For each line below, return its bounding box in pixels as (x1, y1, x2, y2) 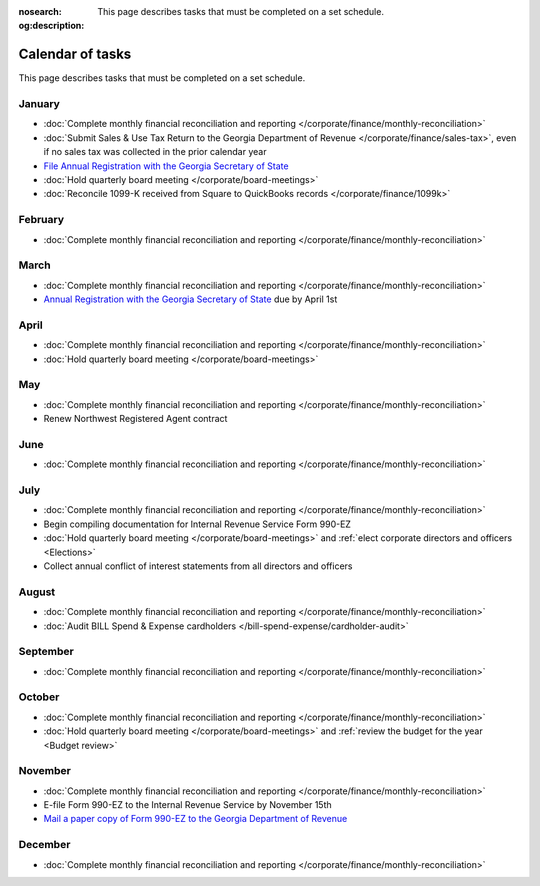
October (18, 690, 60, 704)
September (18, 645, 74, 659)
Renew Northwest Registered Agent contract (43, 413, 228, 425)
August (18, 585, 56, 599)
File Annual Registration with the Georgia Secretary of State (43, 160, 289, 172)
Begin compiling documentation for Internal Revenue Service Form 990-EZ (43, 518, 352, 530)
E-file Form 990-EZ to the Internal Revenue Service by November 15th (43, 799, 332, 811)
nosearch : (18, 6, 62, 17)
